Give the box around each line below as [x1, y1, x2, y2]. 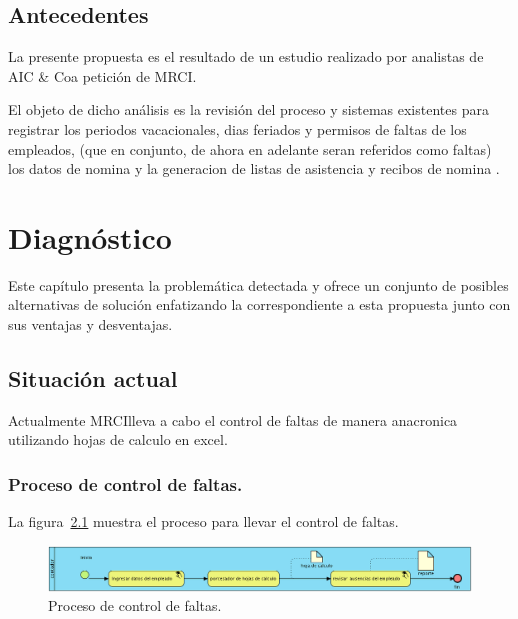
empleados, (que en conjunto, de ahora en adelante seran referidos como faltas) [8, 138, 492, 159]
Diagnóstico [8, 216, 172, 257]
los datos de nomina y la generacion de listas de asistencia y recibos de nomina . [8, 158, 500, 179]
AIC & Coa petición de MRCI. [8, 65, 197, 86]
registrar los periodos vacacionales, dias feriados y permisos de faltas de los [8, 118, 467, 139]
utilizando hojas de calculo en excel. [8, 429, 228, 450]
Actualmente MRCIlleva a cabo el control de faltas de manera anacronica [8, 409, 458, 430]
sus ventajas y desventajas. [8, 314, 173, 335]
